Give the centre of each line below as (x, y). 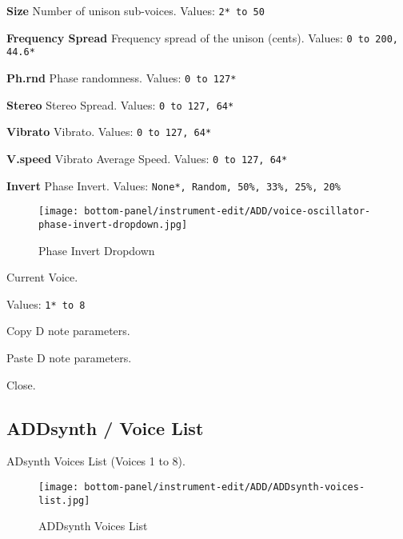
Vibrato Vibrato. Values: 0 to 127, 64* (109, 132)
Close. (21, 384)
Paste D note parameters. (69, 357)
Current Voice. (42, 277)
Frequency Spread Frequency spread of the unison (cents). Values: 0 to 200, (202, 37)
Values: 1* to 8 (46, 303)
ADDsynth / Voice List (105, 427)
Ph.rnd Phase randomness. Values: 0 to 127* (122, 77)
